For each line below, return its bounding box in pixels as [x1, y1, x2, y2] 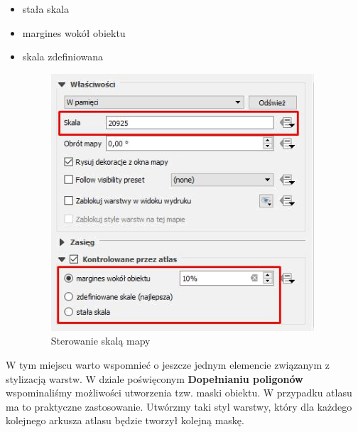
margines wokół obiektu [22, 25, 126, 40]
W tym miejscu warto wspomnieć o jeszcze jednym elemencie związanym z [6, 357, 330, 372]
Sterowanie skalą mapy [50, 333, 151, 348]
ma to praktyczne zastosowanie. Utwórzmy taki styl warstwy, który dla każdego [6, 399, 352, 414]
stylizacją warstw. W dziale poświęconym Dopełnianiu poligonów [6, 371, 303, 386]
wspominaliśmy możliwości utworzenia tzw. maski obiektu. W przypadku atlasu [6, 385, 352, 400]
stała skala [22, 1, 69, 16]
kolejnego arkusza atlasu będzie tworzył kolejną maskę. [6, 413, 244, 428]
